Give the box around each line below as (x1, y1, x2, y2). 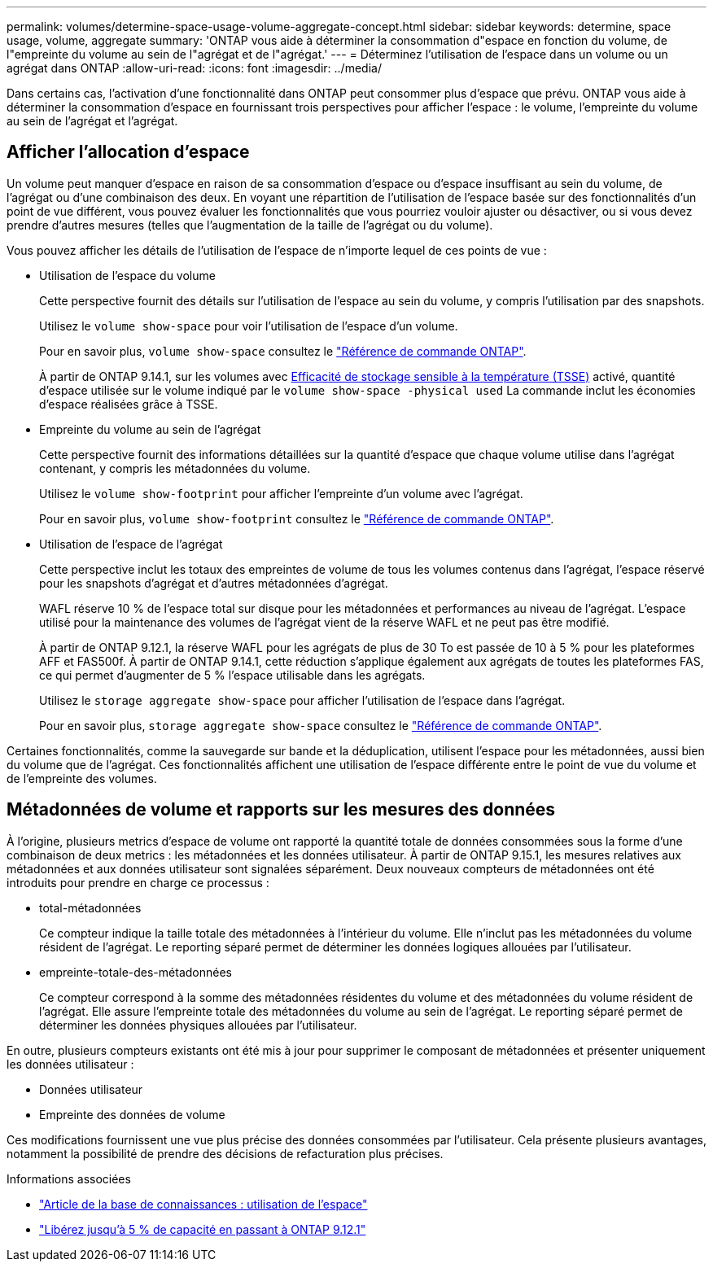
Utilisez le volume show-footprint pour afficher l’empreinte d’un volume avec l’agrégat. (39, 486, 523, 501)
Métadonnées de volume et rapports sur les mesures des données (7, 799, 556, 820)
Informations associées (7, 1171, 131, 1186)
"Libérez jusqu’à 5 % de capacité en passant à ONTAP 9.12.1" (39, 1222, 366, 1236)
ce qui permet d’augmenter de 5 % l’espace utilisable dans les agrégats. (39, 667, 426, 682)
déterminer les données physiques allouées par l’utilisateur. (39, 1017, 357, 1032)
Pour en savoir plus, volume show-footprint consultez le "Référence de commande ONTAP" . (39, 511, 554, 526)
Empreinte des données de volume (39, 1107, 225, 1122)
